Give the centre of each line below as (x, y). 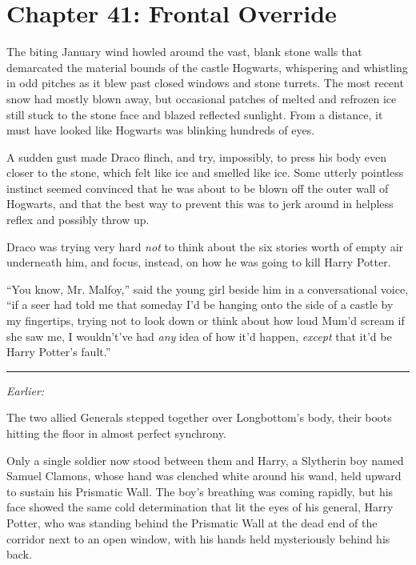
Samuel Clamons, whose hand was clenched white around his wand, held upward (204, 476)
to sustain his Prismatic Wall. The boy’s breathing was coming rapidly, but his (200, 491)
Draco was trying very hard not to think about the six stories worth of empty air (205, 246)
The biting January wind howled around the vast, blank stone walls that (184, 52)
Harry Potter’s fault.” (59, 352)
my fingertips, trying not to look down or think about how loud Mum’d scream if (206, 321)
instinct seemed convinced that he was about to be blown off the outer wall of (198, 188)
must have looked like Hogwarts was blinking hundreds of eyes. (161, 130)
